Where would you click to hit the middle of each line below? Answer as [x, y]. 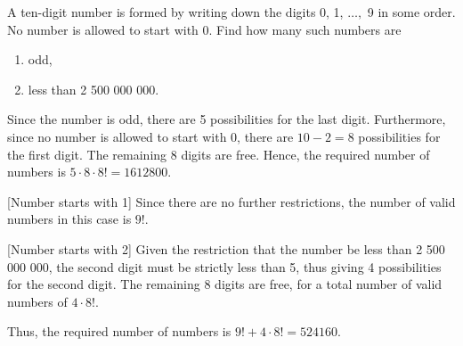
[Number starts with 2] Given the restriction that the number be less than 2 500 [226, 248]
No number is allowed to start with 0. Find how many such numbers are [204, 29]
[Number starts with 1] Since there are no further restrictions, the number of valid [231, 201]
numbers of [37, 301]
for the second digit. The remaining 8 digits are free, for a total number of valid [225, 284]
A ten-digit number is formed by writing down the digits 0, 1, [175, 12]
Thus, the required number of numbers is [119, 331]
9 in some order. [411, 12]
